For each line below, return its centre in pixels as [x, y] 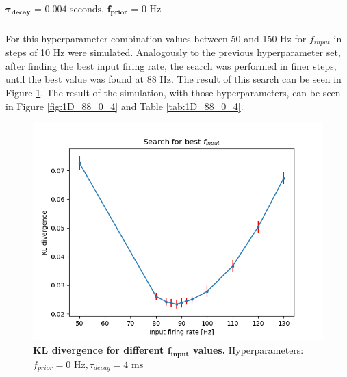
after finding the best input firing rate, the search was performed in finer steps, [171, 65]
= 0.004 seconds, [69, 9]
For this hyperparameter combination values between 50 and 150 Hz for [156, 38]
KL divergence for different [99, 349]
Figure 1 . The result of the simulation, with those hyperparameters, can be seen [173, 92]
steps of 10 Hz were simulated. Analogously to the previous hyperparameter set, [173, 52]
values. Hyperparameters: [248, 349]
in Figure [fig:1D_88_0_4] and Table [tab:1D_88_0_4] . [125, 106]
